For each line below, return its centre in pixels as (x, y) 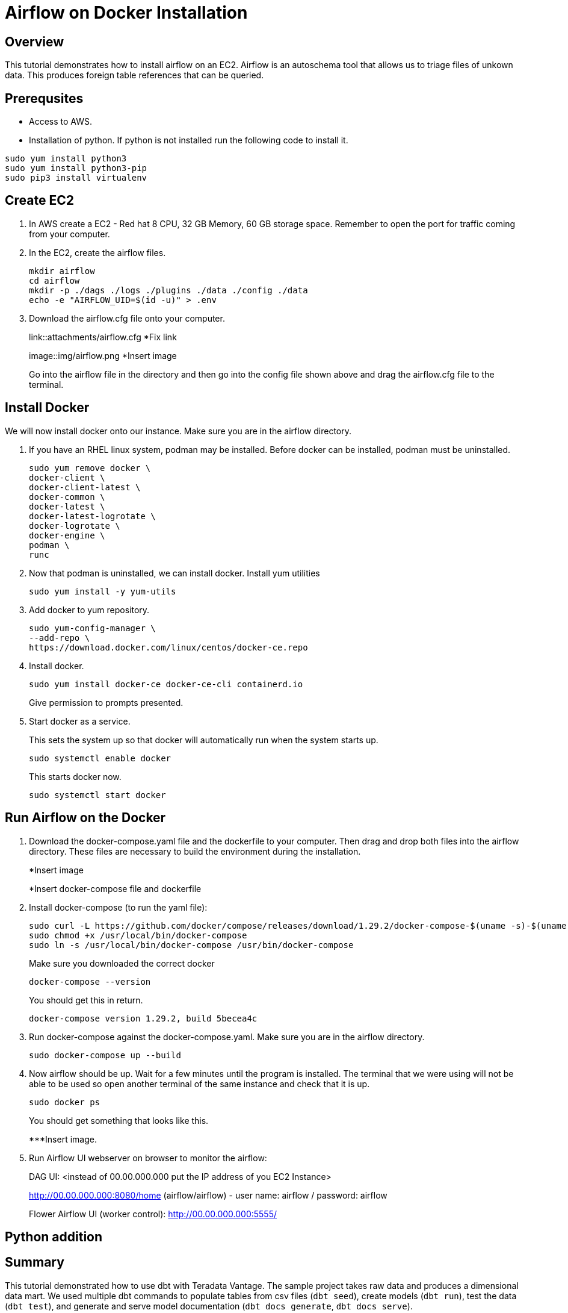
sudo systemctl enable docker (100, 758)
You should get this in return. (86, 1000)
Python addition (54, 1237)
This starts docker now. (75, 776)
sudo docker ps (65, 1102)
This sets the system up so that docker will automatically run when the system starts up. (204, 740)
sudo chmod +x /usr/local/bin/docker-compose (138, 935)
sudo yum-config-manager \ (92, 628)
